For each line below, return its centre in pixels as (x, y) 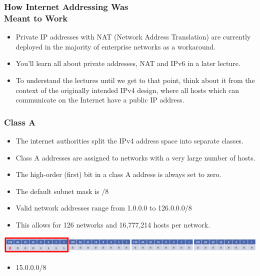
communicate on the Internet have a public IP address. (100, 100)
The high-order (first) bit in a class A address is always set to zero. (118, 174)
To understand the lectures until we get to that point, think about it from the (135, 80)
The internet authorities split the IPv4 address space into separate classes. (130, 140)
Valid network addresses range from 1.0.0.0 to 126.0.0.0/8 (104, 208)
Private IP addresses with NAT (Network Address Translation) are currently (133, 37)
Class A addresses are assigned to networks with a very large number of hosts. (135, 157)
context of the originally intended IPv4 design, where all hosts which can (127, 90)
